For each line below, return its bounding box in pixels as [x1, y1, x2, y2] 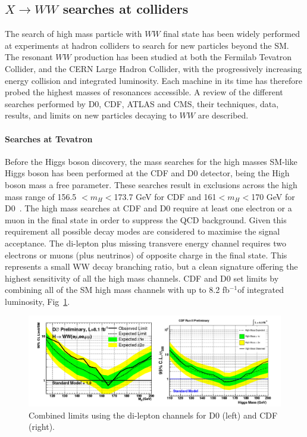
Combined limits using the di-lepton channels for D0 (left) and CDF [29, 408, 278, 421]
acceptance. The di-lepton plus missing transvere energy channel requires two [5, 236, 287, 249]
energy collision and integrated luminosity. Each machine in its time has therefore [5, 74, 302, 86]
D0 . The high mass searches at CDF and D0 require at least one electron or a [5, 202, 292, 214]
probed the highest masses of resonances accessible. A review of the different [5, 86, 283, 98]
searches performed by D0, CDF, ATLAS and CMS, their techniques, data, [5, 97, 279, 110]
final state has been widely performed [163, 27, 300, 40]
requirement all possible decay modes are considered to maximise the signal [5, 225, 280, 238]
